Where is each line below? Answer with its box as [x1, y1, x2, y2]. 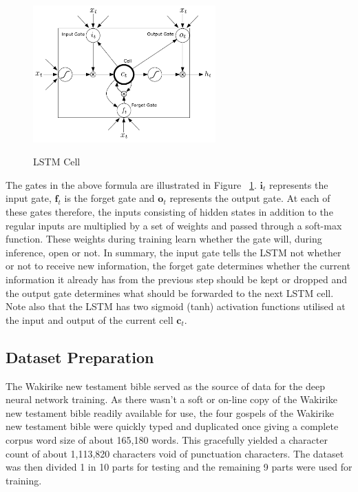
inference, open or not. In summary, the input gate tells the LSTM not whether [6, 245, 341, 259]
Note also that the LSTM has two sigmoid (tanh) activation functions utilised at [6, 299, 346, 314]
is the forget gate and [64, 191, 155, 205]
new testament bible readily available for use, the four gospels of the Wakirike [6, 405, 334, 420]
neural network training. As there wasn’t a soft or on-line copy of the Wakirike [6, 392, 337, 407]
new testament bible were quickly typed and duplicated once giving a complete [6, 419, 339, 433]
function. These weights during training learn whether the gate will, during [6, 232, 322, 246]
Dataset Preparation [6, 346, 154, 367]
